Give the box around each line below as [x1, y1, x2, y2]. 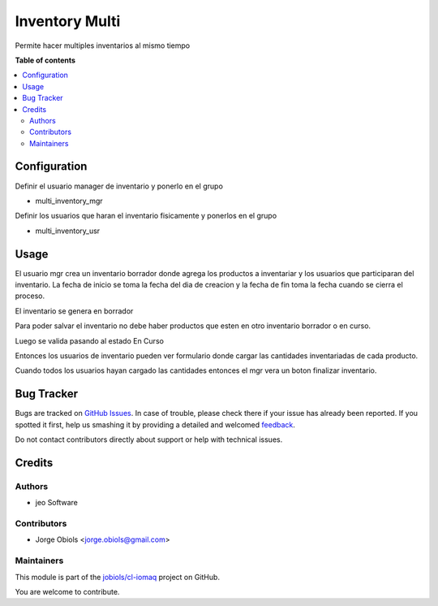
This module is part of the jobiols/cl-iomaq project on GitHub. [15, 572, 221, 582]
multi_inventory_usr [35, 226, 101, 236]
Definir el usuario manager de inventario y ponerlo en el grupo [15, 181, 223, 191]
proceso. [15, 291, 45, 301]
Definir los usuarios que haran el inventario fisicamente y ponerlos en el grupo [15, 211, 277, 221]
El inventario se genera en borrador [15, 305, 134, 316]
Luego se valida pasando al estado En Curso [15, 335, 164, 345]
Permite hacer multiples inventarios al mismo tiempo [15, 41, 191, 50]
